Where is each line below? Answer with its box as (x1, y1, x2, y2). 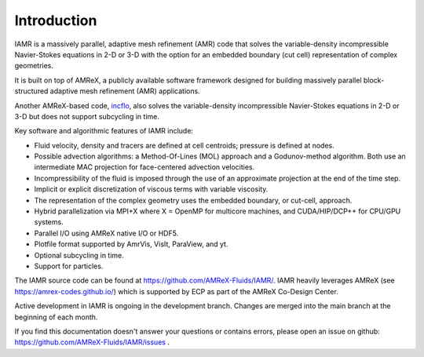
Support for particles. (34, 261, 104, 271)
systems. (34, 217, 64, 227)
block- (363, 75, 385, 85)
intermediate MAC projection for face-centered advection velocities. (34, 162, 255, 172)
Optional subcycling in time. (34, 250, 125, 260)
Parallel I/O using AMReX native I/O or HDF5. (34, 228, 179, 238)
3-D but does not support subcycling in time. (14, 111, 160, 121)
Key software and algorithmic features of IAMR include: (14, 126, 194, 136)
